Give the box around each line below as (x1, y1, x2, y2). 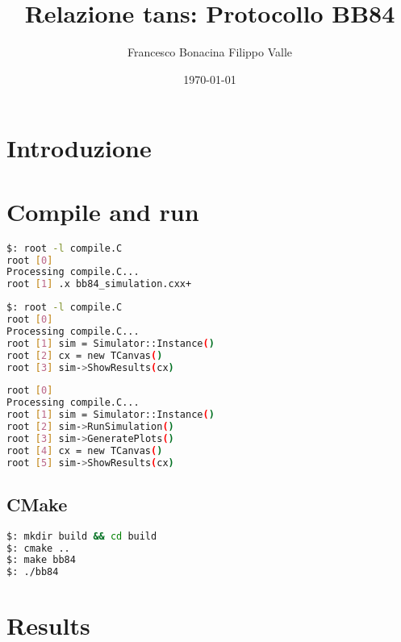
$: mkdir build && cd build (6, 530, 157, 542)
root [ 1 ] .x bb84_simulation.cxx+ (6, 278, 192, 290)
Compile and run (6, 194, 199, 227)
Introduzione (6, 131, 152, 165)
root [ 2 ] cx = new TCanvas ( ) (6, 349, 163, 361)
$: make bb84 (6, 554, 76, 566)
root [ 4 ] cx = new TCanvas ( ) (6, 444, 163, 456)
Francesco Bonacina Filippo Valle (127, 44, 293, 60)
